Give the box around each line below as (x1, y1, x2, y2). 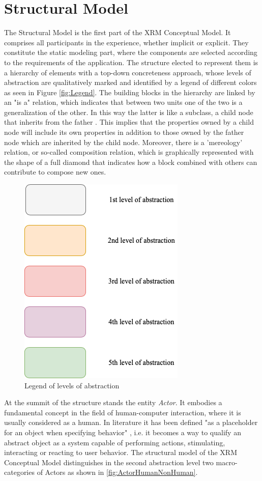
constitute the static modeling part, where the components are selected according (4, 47, 257, 58)
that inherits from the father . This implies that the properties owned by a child (4, 117, 254, 127)
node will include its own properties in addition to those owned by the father (4, 127, 244, 137)
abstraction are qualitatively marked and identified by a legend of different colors (4, 77, 257, 88)
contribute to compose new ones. (4, 166, 106, 177)
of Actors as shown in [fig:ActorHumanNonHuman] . (37, 467, 198, 477)
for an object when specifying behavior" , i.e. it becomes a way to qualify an (4, 427, 241, 437)
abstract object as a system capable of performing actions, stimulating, (4, 437, 225, 447)
